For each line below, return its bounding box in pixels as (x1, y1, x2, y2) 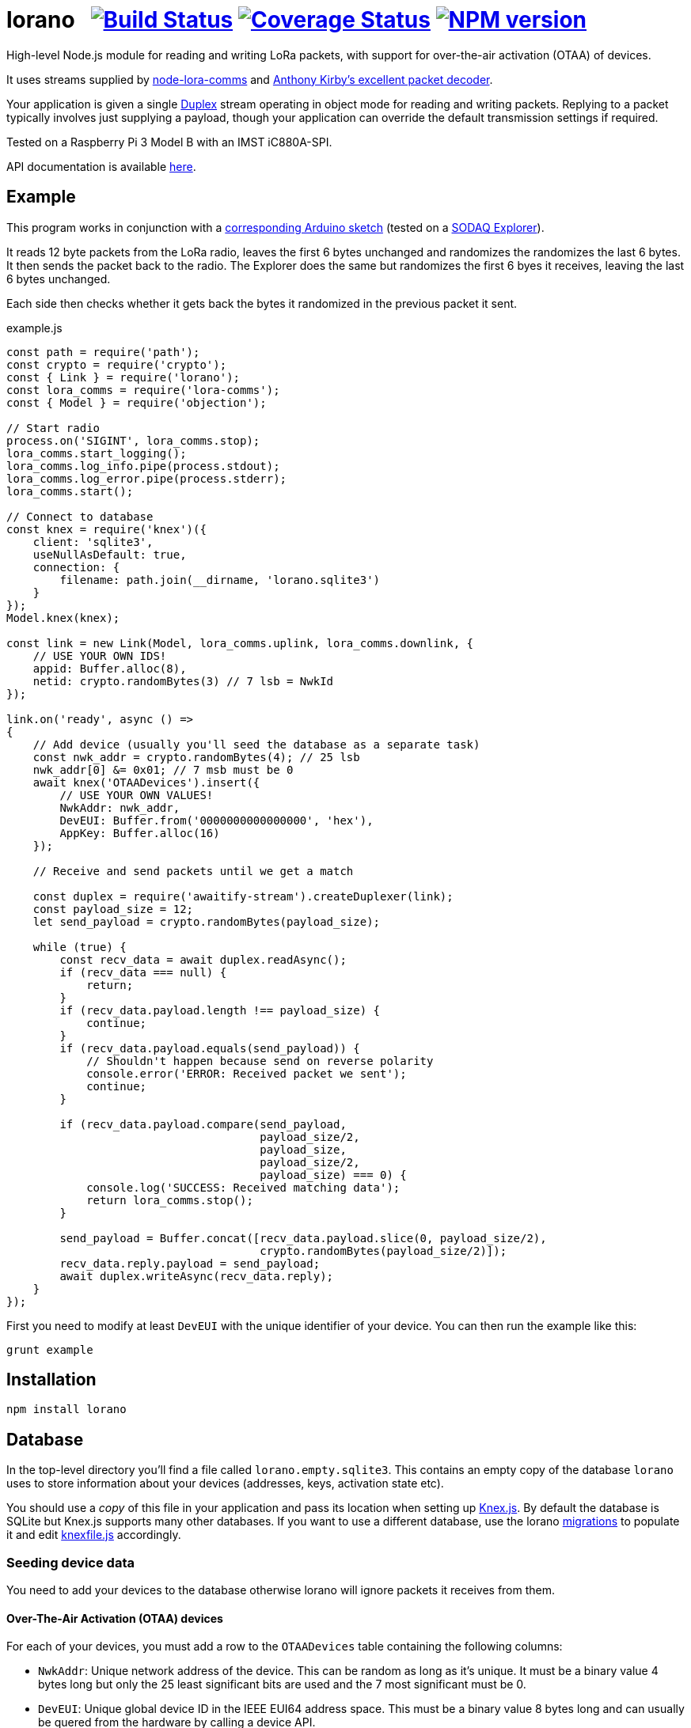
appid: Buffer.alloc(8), (32, 661, 187, 675)
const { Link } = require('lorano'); (6, 370, 241, 384)
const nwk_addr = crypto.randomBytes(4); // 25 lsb (32, 750, 360, 764)
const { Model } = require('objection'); (6, 396, 267, 409)
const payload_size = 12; (32, 902, 194, 915)
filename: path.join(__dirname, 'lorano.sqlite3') (59, 573, 381, 586)
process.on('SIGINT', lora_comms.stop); (6, 434, 260, 447)
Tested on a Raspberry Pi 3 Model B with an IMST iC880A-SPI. (6, 135, 332, 149)
